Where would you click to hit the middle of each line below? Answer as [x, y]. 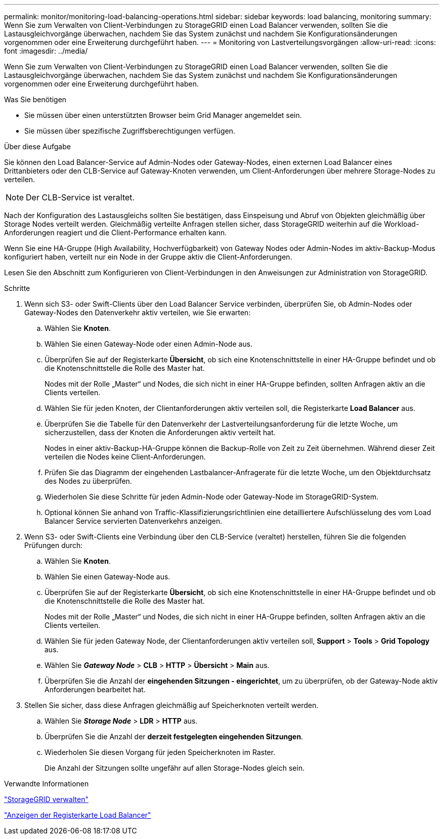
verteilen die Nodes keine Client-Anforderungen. [125, 457]
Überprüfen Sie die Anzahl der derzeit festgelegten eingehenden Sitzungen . [174, 737]
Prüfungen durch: [54, 545]
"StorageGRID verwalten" [46, 799]
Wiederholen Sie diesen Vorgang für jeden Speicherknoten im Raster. [160, 752]
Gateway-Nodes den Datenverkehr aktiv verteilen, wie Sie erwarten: [138, 312]
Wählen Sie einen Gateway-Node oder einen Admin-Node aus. [149, 344]
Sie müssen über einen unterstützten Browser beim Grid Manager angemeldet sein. [163, 115]
